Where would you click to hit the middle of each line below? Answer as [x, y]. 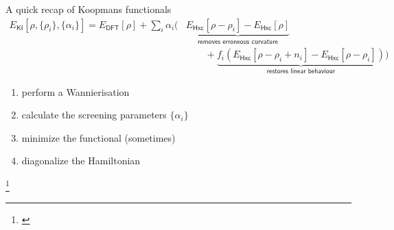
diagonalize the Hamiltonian [81, 161]
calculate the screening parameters [94, 115]
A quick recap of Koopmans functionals [89, 9]
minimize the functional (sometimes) [98, 137]
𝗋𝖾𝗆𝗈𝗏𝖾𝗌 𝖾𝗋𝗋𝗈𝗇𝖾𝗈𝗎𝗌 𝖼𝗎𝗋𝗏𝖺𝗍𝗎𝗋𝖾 [238, 41]
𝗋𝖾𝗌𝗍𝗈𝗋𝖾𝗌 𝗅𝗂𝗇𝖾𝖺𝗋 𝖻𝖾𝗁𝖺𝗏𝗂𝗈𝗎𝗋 [301, 71]
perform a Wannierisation [76, 91]
